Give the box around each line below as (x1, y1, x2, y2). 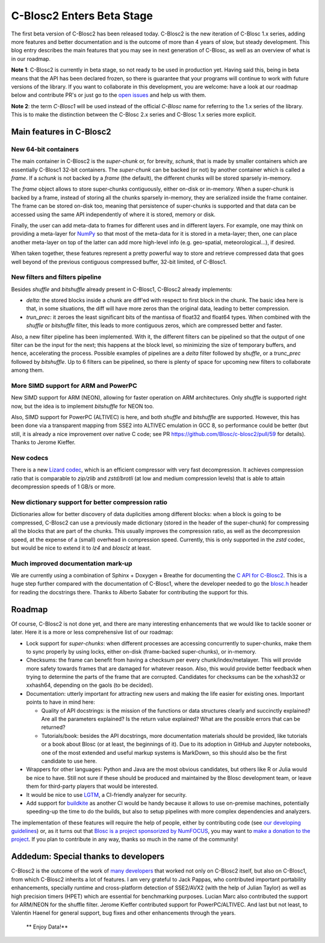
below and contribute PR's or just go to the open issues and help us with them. (11, 91, 206, 99)
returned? (41, 723, 66, 731)
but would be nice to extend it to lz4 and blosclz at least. (11, 544, 152, 551)
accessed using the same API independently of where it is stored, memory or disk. (11, 210, 216, 218)
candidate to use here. (41, 757, 97, 764)
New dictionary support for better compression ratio (11, 498, 168, 506)
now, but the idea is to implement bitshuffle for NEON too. (11, 402, 155, 410)
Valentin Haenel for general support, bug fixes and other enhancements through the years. (11, 909, 236, 917)
